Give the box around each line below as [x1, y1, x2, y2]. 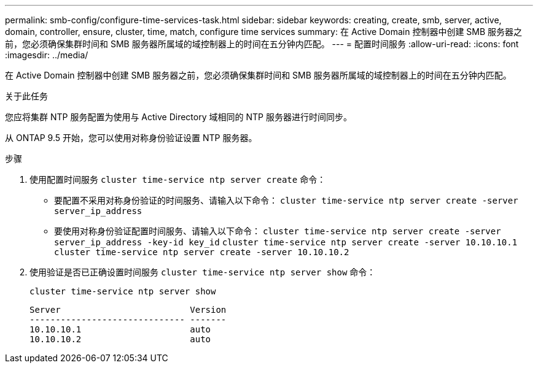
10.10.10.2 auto [29, 334, 211, 344]
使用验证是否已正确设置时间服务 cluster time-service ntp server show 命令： [29, 267, 376, 277]
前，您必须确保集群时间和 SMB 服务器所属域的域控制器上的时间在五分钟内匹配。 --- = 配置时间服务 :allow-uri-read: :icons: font [5, 39, 519, 49]
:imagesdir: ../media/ [5, 50, 88, 60]
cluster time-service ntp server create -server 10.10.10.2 [54, 247, 349, 257]
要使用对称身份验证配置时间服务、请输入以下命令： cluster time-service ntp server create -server [54, 226, 501, 236]
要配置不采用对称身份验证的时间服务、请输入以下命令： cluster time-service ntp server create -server [54, 195, 518, 205]
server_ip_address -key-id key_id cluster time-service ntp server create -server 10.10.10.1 [54, 237, 518, 247]
